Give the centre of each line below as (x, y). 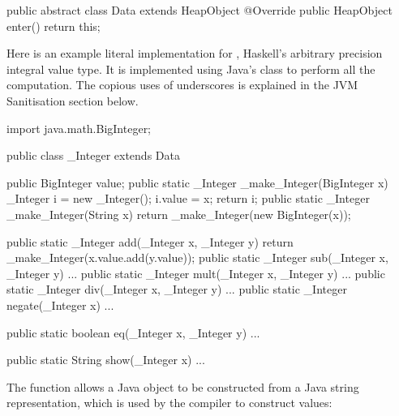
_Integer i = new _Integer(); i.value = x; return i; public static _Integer (188, 198)
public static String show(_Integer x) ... (106, 360)
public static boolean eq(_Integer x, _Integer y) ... (133, 332)
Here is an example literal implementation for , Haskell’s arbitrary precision (195, 53)
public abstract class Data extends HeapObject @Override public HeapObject (199, 10)
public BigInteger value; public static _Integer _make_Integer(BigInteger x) (197, 182)
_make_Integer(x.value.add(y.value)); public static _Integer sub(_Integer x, (197, 257)
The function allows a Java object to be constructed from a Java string (183, 386)
